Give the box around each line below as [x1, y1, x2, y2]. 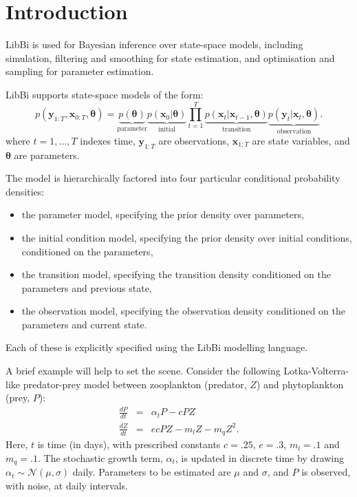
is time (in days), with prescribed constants [37, 437, 221, 452]
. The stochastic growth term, [38, 450, 163, 465]
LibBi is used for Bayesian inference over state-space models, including [6, 37, 303, 52]
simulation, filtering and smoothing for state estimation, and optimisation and [6, 50, 335, 65]
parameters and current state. [21, 317, 147, 331]
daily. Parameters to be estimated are [72, 465, 231, 479]
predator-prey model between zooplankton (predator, [23, 377, 247, 391]
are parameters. [14, 147, 80, 162]
